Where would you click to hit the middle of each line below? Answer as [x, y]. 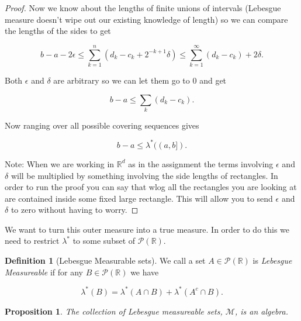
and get [213, 80]
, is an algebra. [261, 311]
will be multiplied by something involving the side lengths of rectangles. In [144, 175]
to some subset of [104, 241]
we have [145, 272]
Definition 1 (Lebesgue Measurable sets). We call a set [105, 260]
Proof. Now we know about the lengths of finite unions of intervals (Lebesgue [143, 8]
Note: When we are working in [60, 163]
